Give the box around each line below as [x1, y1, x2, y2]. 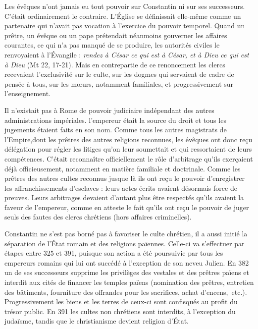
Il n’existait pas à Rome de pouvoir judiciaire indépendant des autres [4, 105, 214, 115]
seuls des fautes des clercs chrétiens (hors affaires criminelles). [4, 212, 192, 222]
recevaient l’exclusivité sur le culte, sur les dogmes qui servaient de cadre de [4, 69, 234, 79]
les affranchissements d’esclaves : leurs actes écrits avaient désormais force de [4, 182, 237, 193]
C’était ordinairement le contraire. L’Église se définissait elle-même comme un [4, 10, 241, 21]
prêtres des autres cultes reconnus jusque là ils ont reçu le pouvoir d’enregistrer [4, 173, 245, 183]
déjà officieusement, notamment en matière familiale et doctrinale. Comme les [4, 163, 241, 173]
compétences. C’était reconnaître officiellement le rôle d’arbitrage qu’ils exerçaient [4, 153, 253, 164]
